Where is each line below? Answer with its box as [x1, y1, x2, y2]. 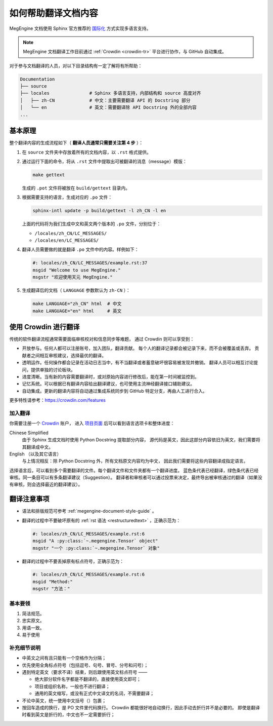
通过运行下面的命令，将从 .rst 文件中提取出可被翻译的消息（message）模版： [22, 158, 187, 164]
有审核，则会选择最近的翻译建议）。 [9, 481, 83, 487]
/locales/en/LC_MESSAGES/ [34, 238, 99, 243]
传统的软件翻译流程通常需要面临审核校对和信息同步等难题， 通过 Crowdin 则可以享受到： [9, 336, 195, 342]
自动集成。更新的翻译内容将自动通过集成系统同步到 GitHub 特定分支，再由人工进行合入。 [22, 388, 207, 394]
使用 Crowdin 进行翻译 [9, 322, 80, 331]
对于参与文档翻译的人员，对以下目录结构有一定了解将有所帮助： [9, 62, 143, 68]
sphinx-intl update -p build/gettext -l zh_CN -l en [32, 208, 166, 214]
